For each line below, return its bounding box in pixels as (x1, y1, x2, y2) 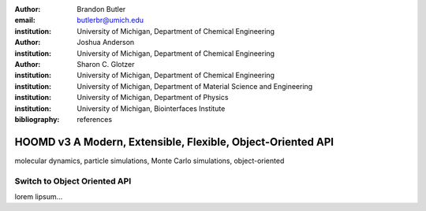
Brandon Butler (77, 5, 126, 13)
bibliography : (14, 114, 60, 124)
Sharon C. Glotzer (77, 59, 135, 68)
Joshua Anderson (77, 38, 135, 47)
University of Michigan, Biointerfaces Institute (77, 103, 226, 113)
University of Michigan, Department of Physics (77, 93, 229, 102)
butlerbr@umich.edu (77, 16, 144, 25)
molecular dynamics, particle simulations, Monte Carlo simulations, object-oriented (14, 156, 285, 165)
